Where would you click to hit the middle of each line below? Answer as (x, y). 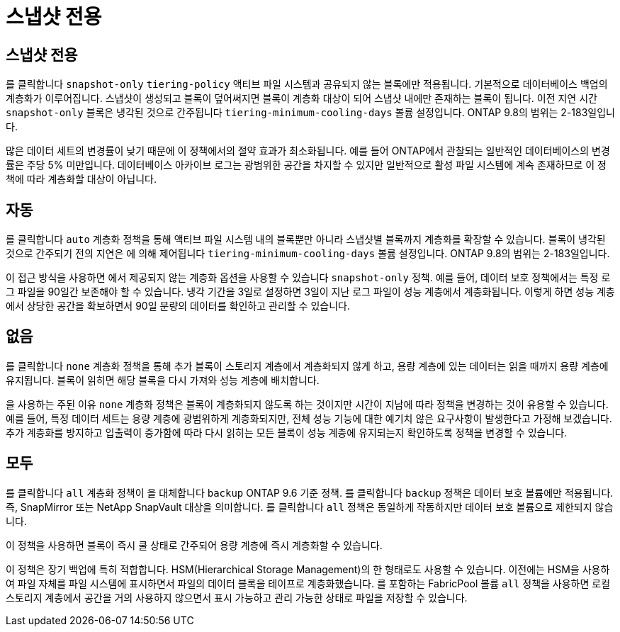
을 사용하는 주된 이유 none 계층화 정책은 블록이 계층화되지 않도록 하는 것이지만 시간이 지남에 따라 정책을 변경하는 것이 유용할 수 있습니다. (307, 404)
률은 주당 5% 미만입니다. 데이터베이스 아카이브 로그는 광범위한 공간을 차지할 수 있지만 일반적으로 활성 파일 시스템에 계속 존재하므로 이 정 (306, 165)
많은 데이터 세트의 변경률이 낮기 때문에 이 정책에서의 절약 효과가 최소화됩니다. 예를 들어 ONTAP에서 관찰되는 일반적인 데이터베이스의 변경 (308, 151)
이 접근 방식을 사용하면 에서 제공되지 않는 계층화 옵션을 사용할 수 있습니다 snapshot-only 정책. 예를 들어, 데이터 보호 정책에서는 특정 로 (308, 278)
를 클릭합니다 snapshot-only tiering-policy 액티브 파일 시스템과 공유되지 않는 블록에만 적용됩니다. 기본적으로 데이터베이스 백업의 (307, 84)
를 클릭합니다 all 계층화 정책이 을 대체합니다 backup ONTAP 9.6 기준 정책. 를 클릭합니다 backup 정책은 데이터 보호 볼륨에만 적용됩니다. (310, 492)
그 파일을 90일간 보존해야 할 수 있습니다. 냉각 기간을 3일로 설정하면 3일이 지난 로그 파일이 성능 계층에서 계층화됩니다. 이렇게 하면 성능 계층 (310, 292)
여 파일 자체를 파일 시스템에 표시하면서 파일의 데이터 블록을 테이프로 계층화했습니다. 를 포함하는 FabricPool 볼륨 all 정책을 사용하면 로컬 (308, 583)
